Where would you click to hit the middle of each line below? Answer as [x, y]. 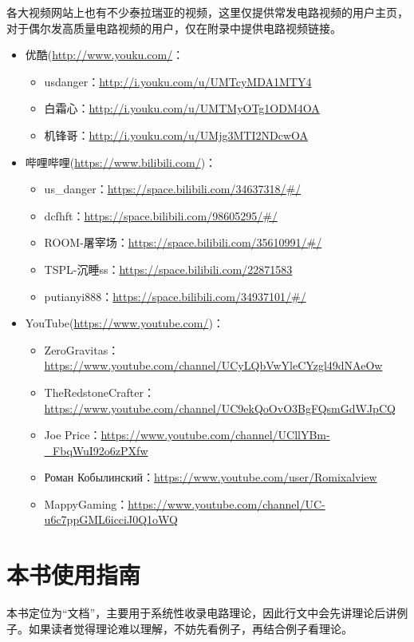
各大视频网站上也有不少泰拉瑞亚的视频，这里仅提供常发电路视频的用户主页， [207, 12]
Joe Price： [73, 435]
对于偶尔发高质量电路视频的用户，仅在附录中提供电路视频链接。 [174, 28]
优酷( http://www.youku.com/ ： [104, 55]
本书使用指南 [74, 575]
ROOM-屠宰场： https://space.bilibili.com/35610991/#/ [183, 242]
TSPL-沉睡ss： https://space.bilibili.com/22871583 [168, 269]
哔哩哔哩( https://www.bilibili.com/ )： [121, 162]
